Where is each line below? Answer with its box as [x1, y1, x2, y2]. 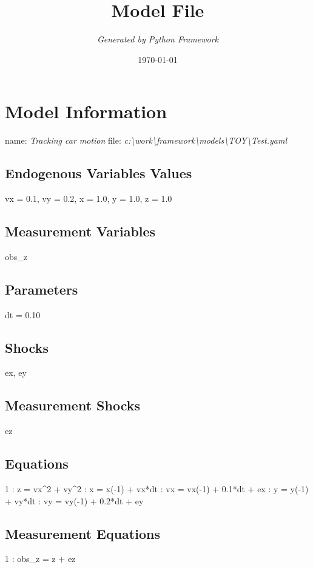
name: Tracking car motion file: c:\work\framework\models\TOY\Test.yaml [5, 134, 288, 147]
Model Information [5, 99, 167, 124]
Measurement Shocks [5, 396, 140, 415]
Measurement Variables [5, 222, 156, 241]
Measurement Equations [5, 524, 160, 543]
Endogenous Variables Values [5, 164, 192, 182]
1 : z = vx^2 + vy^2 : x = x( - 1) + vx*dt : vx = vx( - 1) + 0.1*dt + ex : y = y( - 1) [5, 483, 309, 495]
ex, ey [5, 366, 27, 379]
